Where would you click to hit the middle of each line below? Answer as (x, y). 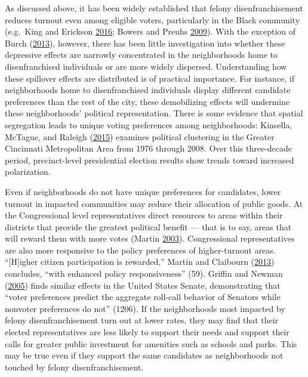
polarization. (28, 171)
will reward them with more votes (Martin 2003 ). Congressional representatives (150, 238)
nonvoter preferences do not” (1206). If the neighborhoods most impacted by (145, 308)
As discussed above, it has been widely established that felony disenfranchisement (154, 8)
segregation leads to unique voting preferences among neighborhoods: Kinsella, (149, 124)
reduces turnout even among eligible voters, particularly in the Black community (153, 19)
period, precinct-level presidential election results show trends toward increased (150, 160)
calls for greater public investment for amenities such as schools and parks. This (151, 343)
